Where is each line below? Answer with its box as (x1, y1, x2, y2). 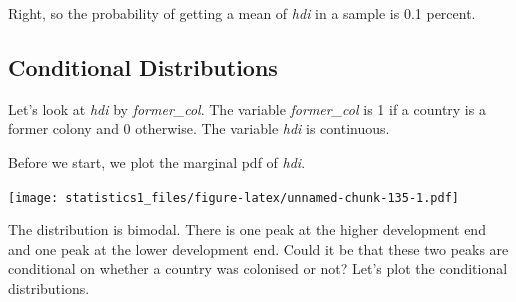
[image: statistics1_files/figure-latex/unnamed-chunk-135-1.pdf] (8, 190, 460, 205)
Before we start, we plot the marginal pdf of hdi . (8, 151, 306, 172)
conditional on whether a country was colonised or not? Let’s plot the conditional (8, 258, 508, 279)
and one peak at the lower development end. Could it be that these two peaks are (8, 238, 509, 259)
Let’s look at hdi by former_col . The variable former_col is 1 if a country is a (8, 98, 486, 119)
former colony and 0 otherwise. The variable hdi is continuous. (8, 118, 390, 139)
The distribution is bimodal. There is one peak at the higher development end (8, 219, 486, 240)
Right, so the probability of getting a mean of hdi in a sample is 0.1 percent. (8, 3, 476, 23)
